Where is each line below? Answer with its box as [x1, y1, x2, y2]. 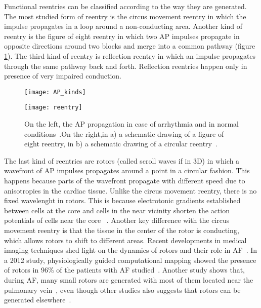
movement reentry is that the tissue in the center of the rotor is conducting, [4, 225, 239, 235]
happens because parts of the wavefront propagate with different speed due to [4, 175, 245, 186]
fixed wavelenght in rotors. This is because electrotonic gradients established [4, 195, 241, 206]
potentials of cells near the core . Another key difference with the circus [4, 215, 230, 225]
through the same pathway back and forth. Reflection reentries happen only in [4, 60, 247, 71]
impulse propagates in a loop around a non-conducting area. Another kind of [4, 21, 242, 31]
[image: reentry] [24, 104, 82, 111]
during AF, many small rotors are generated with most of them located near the [4, 274, 253, 285]
